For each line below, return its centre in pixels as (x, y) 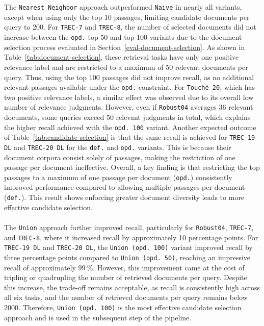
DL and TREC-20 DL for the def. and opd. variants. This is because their (118, 147)
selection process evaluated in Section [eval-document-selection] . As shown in (125, 47)
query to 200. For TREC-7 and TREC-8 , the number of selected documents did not (130, 27)
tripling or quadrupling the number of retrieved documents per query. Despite (126, 277)
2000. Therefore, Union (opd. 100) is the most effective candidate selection (123, 307)
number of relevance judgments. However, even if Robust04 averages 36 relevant (129, 107)
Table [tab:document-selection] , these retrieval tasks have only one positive (122, 57)
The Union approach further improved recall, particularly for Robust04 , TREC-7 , (129, 227)
